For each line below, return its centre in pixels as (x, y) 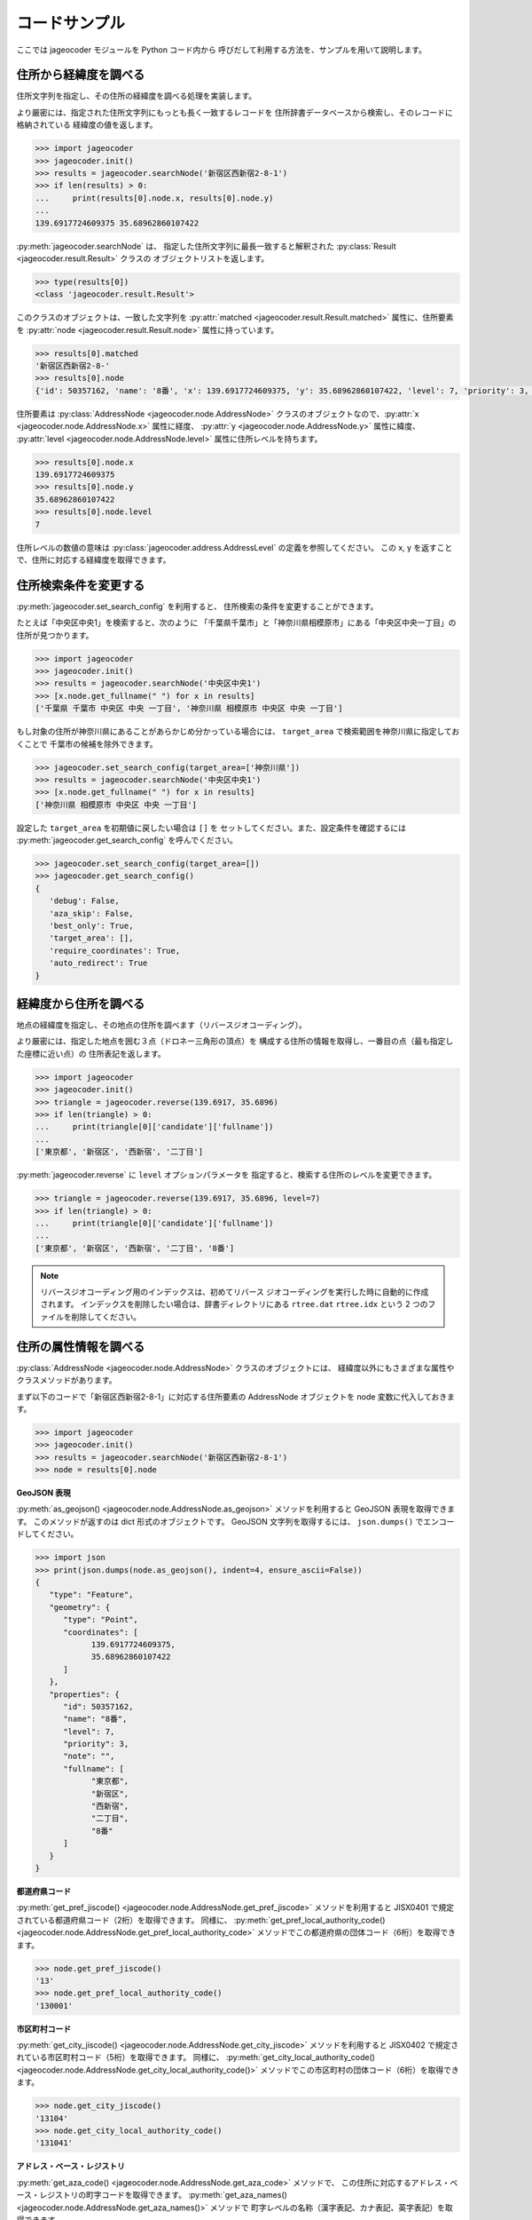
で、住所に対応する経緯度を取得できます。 (94, 559)
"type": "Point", (101, 1620)
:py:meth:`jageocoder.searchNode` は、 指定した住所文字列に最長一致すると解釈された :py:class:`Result (206, 246)
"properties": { (84, 1694)
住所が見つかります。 (55, 635)
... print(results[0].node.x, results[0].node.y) (154, 198)
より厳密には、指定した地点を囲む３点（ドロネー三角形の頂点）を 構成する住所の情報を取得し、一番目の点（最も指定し (235, 1041)
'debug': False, (84, 901)
